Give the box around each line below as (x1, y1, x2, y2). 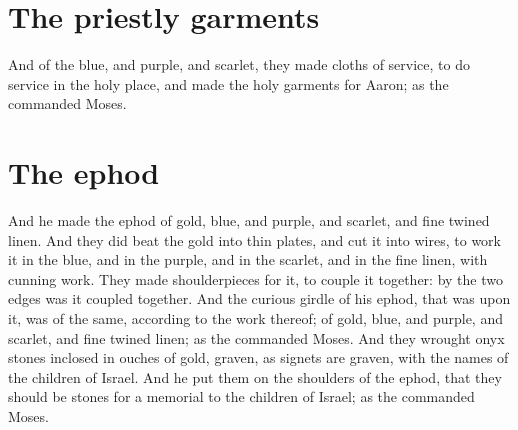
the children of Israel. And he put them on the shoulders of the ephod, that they (8, 366, 502, 387)
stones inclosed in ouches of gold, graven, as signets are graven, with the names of (8, 347, 509, 368)
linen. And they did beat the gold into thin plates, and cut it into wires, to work (8, 229, 501, 250)
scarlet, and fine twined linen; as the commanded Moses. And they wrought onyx (8, 327, 505, 348)
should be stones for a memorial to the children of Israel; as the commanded (8, 386, 475, 407)
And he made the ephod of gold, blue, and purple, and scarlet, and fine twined (8, 210, 490, 231)
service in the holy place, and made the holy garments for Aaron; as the (8, 73, 449, 94)
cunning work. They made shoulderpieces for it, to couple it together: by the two (8, 268, 503, 289)
